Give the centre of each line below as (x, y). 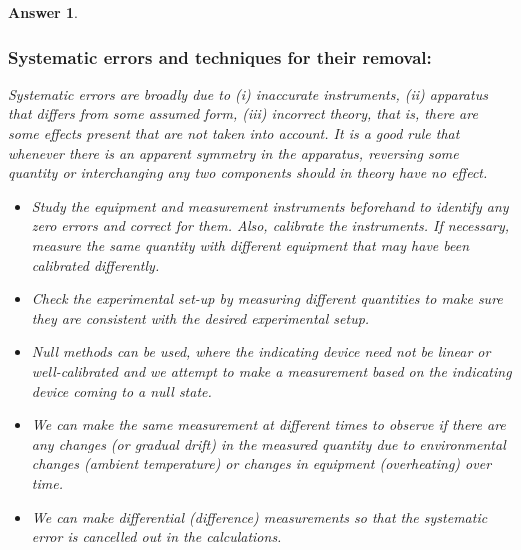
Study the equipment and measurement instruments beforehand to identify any (270, 205)
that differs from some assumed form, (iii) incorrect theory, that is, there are (243, 113)
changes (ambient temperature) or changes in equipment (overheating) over (261, 463)
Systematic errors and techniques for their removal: (220, 56)
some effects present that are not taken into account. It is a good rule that (234, 133)
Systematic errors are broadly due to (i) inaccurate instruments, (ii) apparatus (248, 93)
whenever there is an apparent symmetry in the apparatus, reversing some (233, 152)
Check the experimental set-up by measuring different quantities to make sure (267, 298)
